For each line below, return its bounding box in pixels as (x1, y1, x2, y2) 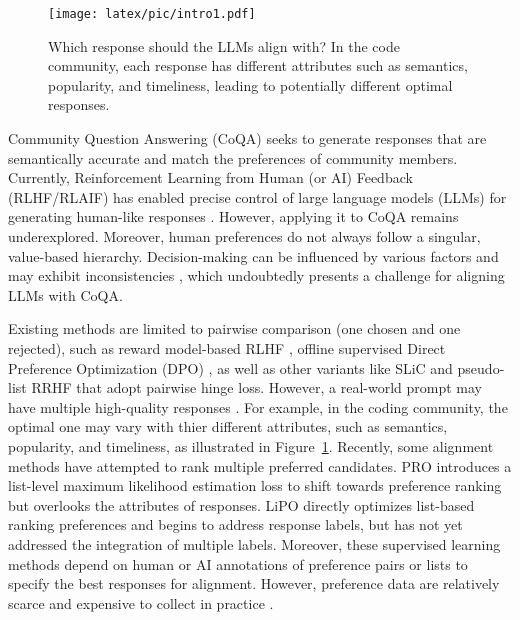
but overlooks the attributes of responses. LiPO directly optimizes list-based (8, 494, 475, 515)
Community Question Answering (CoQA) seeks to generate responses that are (8, 128, 487, 149)
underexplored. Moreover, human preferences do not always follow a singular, (8, 226, 481, 246)
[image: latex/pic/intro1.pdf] (48, 7, 256, 21)
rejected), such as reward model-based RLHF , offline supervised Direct (8, 337, 446, 358)
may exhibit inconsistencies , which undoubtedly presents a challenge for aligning (8, 265, 505, 286)
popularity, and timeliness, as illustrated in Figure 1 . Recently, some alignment (8, 435, 494, 456)
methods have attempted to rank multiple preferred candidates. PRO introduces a (8, 455, 512, 476)
